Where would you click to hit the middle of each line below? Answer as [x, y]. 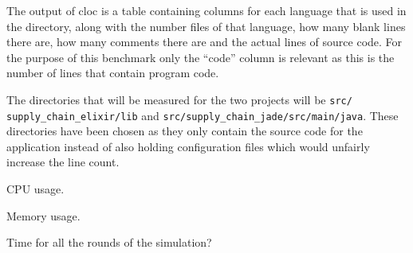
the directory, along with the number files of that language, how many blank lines [206, 26]
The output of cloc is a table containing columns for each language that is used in [206, 10]
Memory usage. [43, 215]
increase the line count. [63, 162]
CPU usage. [35, 189]
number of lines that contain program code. [113, 73]
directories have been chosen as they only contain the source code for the [185, 131]
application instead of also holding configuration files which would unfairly [188, 146]
